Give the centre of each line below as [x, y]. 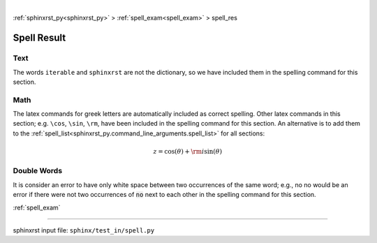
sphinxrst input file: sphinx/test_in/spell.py [84, 230]
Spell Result [39, 38]
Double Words [38, 171]
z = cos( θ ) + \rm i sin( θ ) [188, 152]
